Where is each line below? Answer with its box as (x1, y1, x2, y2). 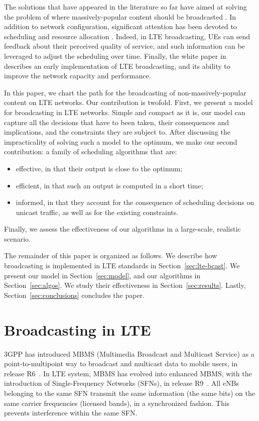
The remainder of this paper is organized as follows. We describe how (4, 250, 217, 261)
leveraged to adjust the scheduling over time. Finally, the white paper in (4, 50, 226, 61)
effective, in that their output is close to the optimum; (16, 163, 183, 173)
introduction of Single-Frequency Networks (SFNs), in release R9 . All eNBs (4, 378, 239, 388)
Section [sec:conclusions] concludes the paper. (4, 289, 145, 300)
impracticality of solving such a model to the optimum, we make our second (4, 136, 237, 147)
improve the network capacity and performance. (4, 70, 151, 81)
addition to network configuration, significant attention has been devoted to (4, 21, 237, 32)
